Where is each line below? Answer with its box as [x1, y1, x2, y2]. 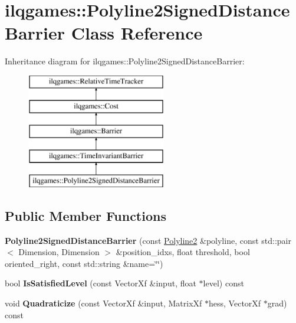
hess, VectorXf [209, 297, 261, 309]
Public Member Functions [5, 206, 166, 224]
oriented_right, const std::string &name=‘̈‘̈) [5, 257, 163, 269]
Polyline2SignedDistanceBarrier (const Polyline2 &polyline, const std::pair [5, 234, 291, 246]
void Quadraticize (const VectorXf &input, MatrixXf [5, 297, 202, 309]
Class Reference [71, 21, 203, 45]
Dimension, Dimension [18, 246, 100, 258]
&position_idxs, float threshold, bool [116, 246, 250, 258]
